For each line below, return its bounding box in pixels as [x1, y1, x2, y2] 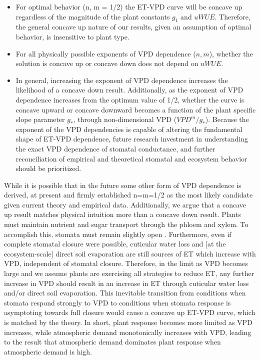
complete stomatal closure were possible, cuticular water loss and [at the [4, 238, 226, 249]
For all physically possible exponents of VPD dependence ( [15, 48, 196, 58]
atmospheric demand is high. [4, 346, 92, 356]
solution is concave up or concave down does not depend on [15, 58, 198, 68]
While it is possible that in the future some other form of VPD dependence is [4, 179, 241, 190]
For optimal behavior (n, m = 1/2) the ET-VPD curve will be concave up [15, 1, 242, 11]
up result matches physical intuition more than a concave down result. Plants [4, 209, 241, 219]
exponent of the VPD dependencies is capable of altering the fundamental [15, 123, 242, 134]
